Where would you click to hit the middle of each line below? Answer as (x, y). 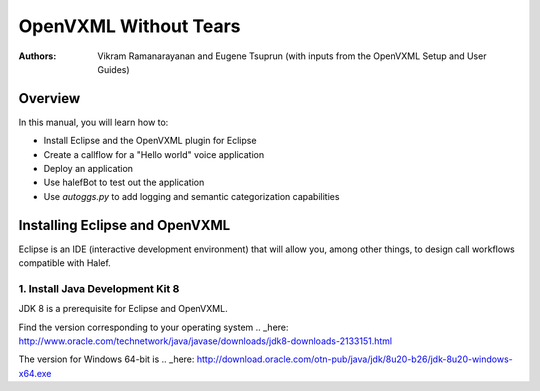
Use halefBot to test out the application (124, 182)
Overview (49, 98)
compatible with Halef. (65, 263)
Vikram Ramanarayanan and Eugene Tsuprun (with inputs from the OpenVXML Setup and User (292, 56)
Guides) (113, 69)
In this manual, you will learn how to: (93, 122)
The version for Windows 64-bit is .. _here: (106, 359)
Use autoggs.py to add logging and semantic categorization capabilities (191, 196)
